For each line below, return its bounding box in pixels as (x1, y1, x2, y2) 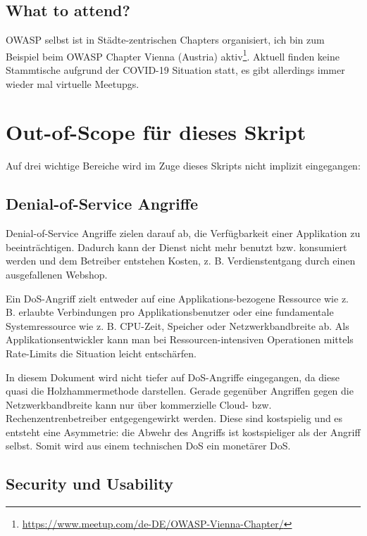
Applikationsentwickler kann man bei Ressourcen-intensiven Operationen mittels (6, 332, 354, 347)
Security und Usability (6, 473, 173, 494)
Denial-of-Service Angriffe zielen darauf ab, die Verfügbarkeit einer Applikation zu (6, 226, 361, 241)
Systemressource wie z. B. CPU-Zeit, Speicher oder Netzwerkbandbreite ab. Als (6, 318, 349, 333)
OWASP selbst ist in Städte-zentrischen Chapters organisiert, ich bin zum (6, 32, 325, 47)
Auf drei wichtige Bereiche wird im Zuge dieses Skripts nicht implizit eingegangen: (6, 158, 361, 173)
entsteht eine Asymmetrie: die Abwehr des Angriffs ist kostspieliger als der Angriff (6, 424, 361, 439)
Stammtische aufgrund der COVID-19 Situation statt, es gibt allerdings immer (6, 63, 345, 77)
